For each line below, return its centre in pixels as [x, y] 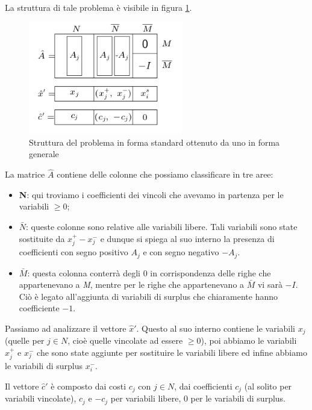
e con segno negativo [181, 252]
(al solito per [268, 386]
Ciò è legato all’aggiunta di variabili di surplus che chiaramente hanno [148, 296]
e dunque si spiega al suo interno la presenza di [187, 238]
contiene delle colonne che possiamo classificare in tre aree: [165, 174]
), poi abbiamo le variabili [249, 340]
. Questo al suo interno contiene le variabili [216, 328]
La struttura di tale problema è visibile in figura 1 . [98, 7]
